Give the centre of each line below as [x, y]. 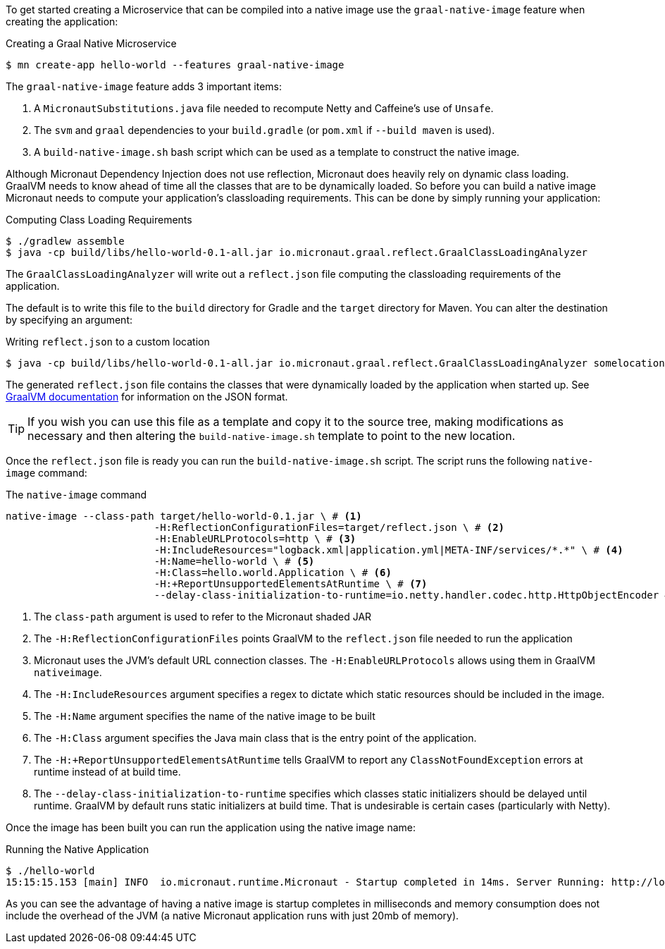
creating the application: [62, 22]
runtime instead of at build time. [107, 772]
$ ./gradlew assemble [65, 241]
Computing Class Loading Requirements [99, 220]
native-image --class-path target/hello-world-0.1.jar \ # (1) [184, 516]
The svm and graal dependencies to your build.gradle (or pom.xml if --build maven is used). [265, 130]
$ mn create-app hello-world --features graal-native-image [175, 65]
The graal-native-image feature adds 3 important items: [144, 86]
